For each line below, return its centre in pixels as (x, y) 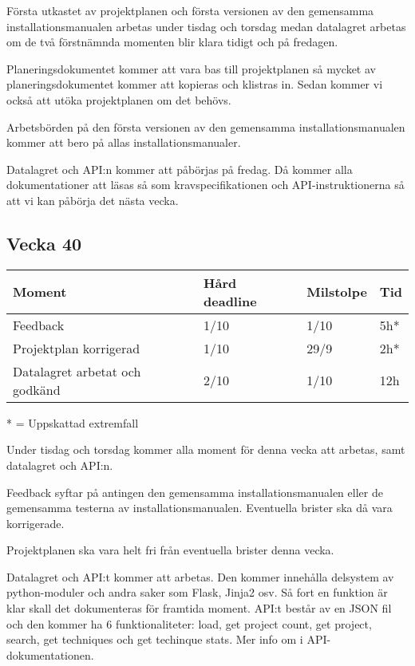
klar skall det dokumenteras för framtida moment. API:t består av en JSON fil (199, 608)
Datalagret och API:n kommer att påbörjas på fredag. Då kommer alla (180, 169)
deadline (230, 301)
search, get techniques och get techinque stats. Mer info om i (155, 639)
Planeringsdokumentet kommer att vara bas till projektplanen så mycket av (191, 68)
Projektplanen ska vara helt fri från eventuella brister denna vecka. (170, 550)
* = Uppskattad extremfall (73, 422)
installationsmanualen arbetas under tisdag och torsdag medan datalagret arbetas (206, 26)
